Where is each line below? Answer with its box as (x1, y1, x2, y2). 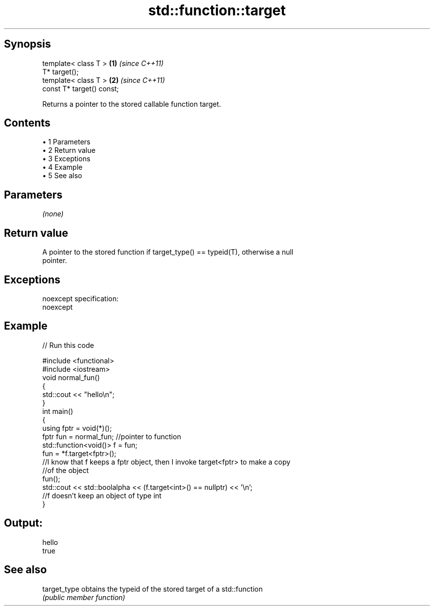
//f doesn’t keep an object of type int (42, 491, 162, 500)
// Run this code (42, 340, 94, 349)
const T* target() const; (42, 84, 119, 93)
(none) (42, 209, 64, 218)
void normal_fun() (42, 373, 100, 382)
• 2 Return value (42, 146, 96, 155)
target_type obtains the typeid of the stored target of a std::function (42, 584, 263, 593)
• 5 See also (42, 171, 82, 180)
